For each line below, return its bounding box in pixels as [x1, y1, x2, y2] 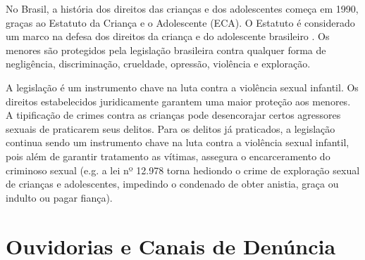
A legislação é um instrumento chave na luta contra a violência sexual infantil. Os [6, 79, 359, 94]
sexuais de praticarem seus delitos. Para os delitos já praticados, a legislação [6, 121, 335, 136]
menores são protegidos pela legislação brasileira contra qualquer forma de [6, 42, 326, 57]
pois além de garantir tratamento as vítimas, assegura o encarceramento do [6, 148, 330, 163]
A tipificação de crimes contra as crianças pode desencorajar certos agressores [6, 108, 341, 122]
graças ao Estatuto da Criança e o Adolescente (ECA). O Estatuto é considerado [6, 15, 355, 30]
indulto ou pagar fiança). [6, 190, 113, 204]
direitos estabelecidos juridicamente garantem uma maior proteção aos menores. [6, 93, 351, 108]
